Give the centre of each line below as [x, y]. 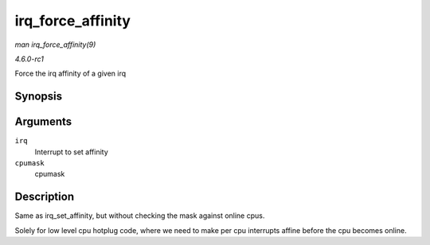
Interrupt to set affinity [72, 152]
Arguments [43, 122]
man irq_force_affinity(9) [55, 45]
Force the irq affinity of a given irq [70, 74]
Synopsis [39, 97]
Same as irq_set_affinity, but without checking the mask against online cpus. [140, 216]
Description [45, 197]
